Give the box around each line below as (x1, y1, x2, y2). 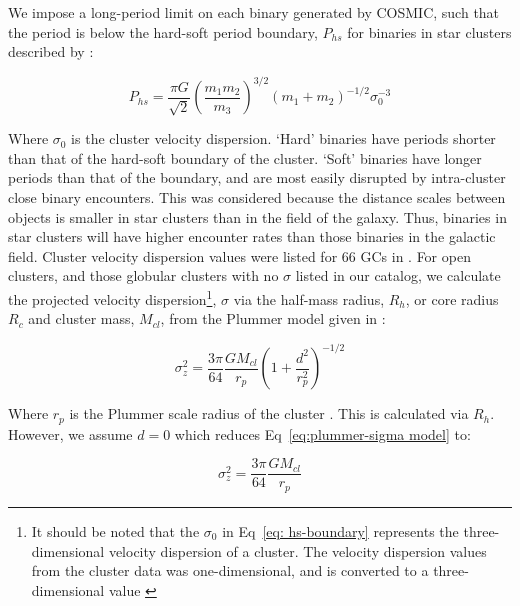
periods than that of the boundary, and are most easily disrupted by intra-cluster (8, 167, 506, 188)
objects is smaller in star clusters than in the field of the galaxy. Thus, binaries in (8, 206, 507, 227)
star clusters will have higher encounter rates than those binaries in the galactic (8, 226, 496, 247)
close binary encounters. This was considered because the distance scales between (8, 187, 506, 208)
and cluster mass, (28, 308, 135, 329)
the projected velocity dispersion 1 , (8, 286, 217, 309)
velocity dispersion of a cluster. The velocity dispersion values (108, 540, 487, 561)
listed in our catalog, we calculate (295, 265, 501, 286)
